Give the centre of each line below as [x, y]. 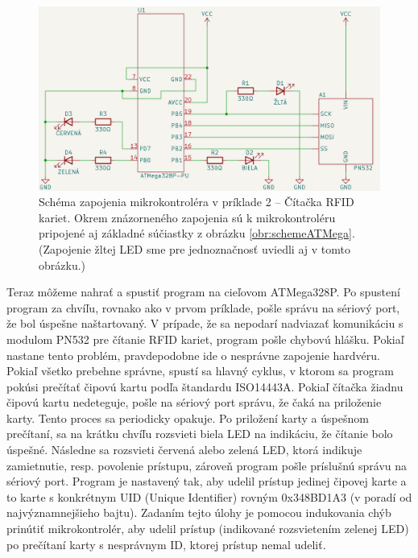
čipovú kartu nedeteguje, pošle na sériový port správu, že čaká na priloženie [194, 402]
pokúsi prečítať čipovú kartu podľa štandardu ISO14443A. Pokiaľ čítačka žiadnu [205, 386]
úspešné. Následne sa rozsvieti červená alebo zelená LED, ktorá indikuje [184, 450]
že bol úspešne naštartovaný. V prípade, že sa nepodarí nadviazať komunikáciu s [205, 323]
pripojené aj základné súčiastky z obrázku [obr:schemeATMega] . [197, 233]
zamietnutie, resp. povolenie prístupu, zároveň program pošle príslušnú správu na [207, 465]
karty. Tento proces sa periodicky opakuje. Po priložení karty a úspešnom [188, 417]
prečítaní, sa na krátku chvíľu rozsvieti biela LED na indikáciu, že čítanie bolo [200, 434]
